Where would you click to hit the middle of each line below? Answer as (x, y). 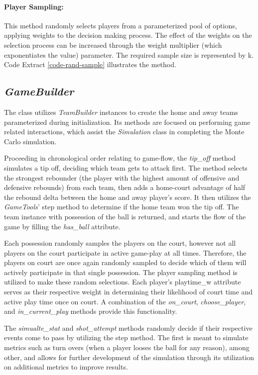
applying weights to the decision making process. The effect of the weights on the (128, 35)
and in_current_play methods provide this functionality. (91, 311)
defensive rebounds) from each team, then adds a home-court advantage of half (125, 187)
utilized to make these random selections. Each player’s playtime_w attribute (123, 282)
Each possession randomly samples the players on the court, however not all (120, 243)
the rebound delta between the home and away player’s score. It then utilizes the (128, 197)
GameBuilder (39, 91)
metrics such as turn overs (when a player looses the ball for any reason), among (127, 347)
